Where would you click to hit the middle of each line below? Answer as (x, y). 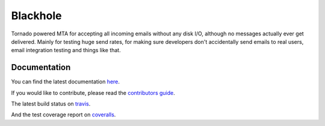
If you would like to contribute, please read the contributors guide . (93, 92)
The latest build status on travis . (51, 104)
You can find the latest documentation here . (66, 82)
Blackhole (36, 16)
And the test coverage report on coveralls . (63, 115)
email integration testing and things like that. (66, 50)
